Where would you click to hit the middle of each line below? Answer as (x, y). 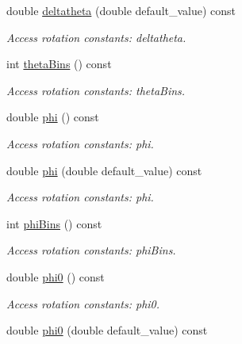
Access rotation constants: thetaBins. (96, 90)
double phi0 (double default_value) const (107, 330)
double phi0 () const (56, 276)
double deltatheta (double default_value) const (121, 10)
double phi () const (53, 117)
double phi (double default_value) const (104, 170)
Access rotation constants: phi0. (83, 303)
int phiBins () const (54, 223)
